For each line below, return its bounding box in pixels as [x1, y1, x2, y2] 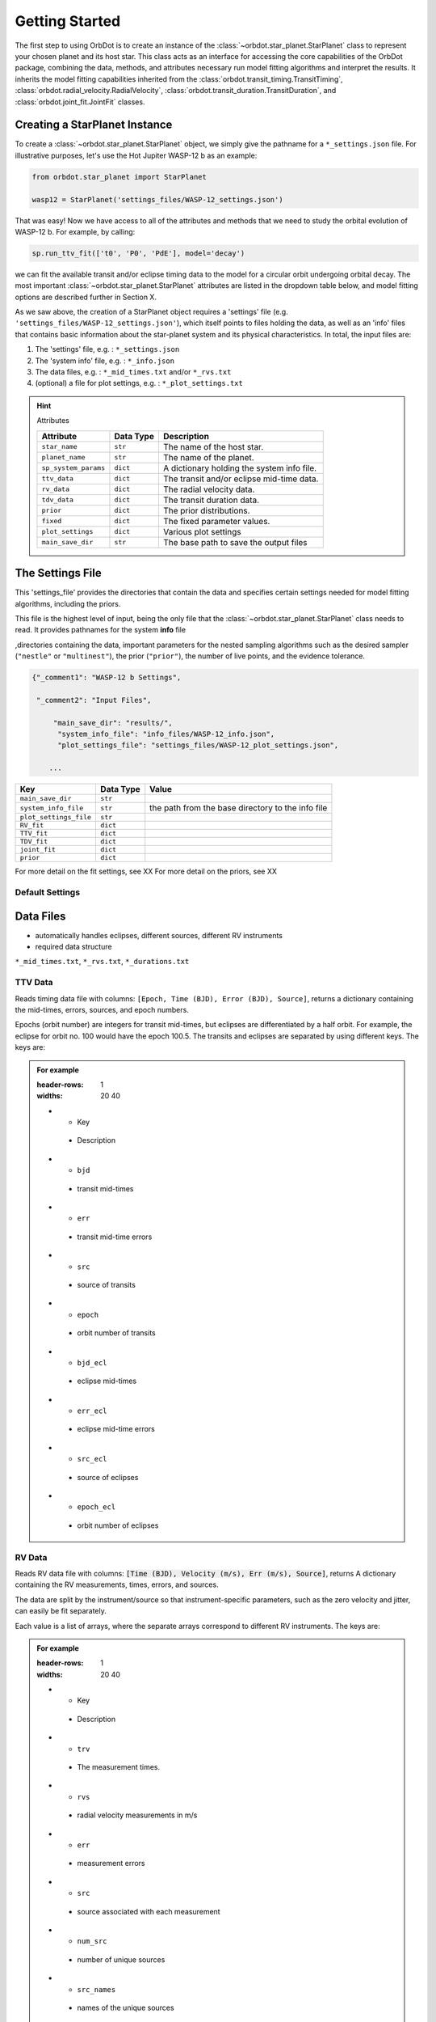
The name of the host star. [162, 441, 264, 452]
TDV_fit [19, 837, 48, 846]
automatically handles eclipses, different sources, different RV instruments [35, 930, 283, 940]
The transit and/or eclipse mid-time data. [162, 473, 319, 484]
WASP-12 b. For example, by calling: [15, 226, 136, 236]
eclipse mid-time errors [77, 1424, 155, 1434]
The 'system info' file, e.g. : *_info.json [35, 356, 175, 366]
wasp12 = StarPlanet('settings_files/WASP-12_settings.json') [31, 195, 283, 204]
